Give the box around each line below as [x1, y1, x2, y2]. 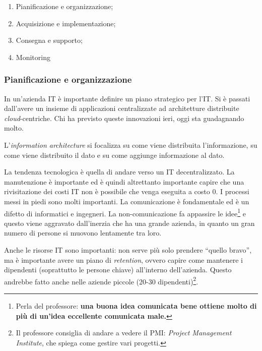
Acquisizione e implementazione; [16, 18, 116, 28]
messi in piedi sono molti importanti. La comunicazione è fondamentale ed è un [4, 196, 249, 206]
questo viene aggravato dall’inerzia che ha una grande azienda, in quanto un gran [4, 217, 255, 228]
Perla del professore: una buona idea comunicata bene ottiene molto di [16, 301, 257, 311]
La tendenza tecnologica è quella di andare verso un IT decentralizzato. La [4, 166, 235, 177]
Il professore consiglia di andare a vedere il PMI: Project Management [16, 327, 232, 338]
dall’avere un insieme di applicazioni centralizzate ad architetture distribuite [4, 103, 239, 113]
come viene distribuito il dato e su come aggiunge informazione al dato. [4, 149, 225, 160]
